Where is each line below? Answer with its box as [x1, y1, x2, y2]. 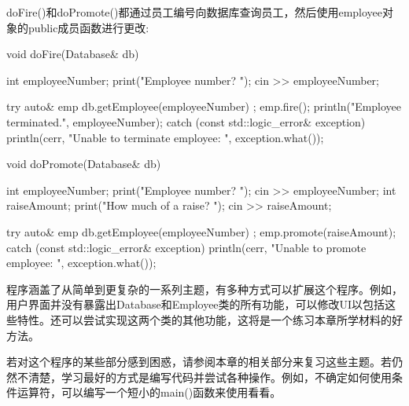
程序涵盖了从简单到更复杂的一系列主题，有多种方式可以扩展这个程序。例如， [6, 280, 403, 297]
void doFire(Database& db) [6, 46, 139, 62]
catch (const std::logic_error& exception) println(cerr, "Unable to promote [6, 239, 367, 255]
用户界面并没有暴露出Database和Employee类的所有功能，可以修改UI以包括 [6, 296, 385, 313]
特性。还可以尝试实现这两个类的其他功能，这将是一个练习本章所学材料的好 [17, 311, 403, 327]
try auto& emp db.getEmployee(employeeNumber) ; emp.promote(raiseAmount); [6, 223, 396, 240]
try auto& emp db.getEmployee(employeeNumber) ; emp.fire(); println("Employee [6, 98, 402, 115]
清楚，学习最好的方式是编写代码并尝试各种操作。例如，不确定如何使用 [28, 368, 392, 385]
